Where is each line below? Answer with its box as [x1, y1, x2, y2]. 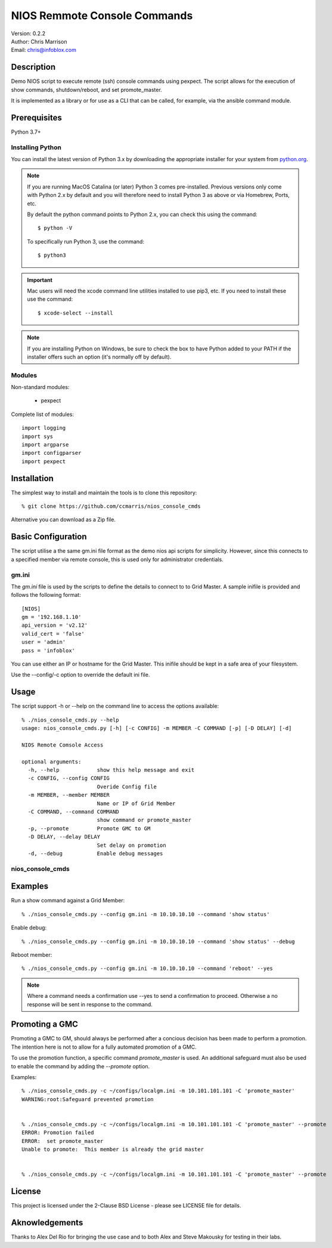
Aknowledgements [11, 1218, 83, 1228]
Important [27, 276, 53, 284]
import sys [21, 433, 54, 440]
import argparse [21, 442, 69, 448]
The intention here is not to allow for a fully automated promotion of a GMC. [11, 1043, 197, 1050]
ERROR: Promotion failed [21, 1129, 94, 1136]
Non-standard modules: [11, 384, 70, 391]
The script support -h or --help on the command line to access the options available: [11, 702, 219, 710]
